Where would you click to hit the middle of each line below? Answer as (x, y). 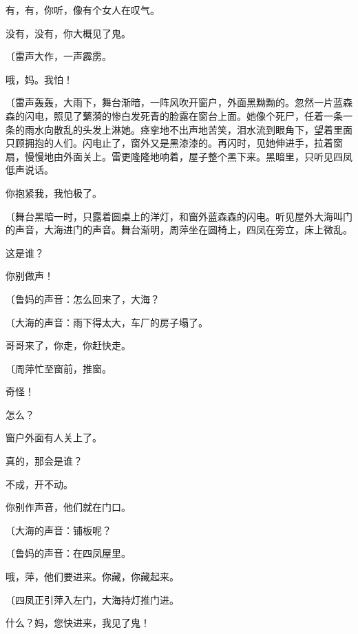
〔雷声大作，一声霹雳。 (59, 56)
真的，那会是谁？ (44, 461)
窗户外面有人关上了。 (54, 437)
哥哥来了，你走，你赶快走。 (68, 345)
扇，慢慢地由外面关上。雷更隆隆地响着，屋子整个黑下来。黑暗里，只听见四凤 (179, 156)
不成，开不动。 (39, 484)
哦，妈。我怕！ (39, 79)
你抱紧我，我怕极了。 (54, 192)
